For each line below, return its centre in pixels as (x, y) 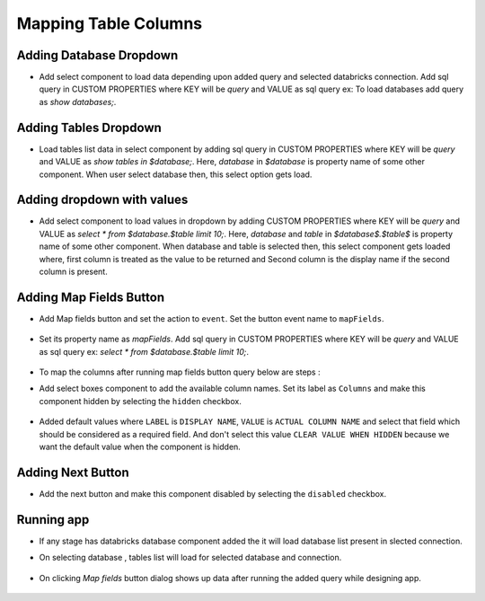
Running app (53, 520)
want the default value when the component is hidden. (140, 447)
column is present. (73, 271)
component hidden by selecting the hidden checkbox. (140, 401)
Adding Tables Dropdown (89, 127)
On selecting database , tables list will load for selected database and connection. (190, 558)
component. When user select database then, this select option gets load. (176, 174)
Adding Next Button (73, 472)
